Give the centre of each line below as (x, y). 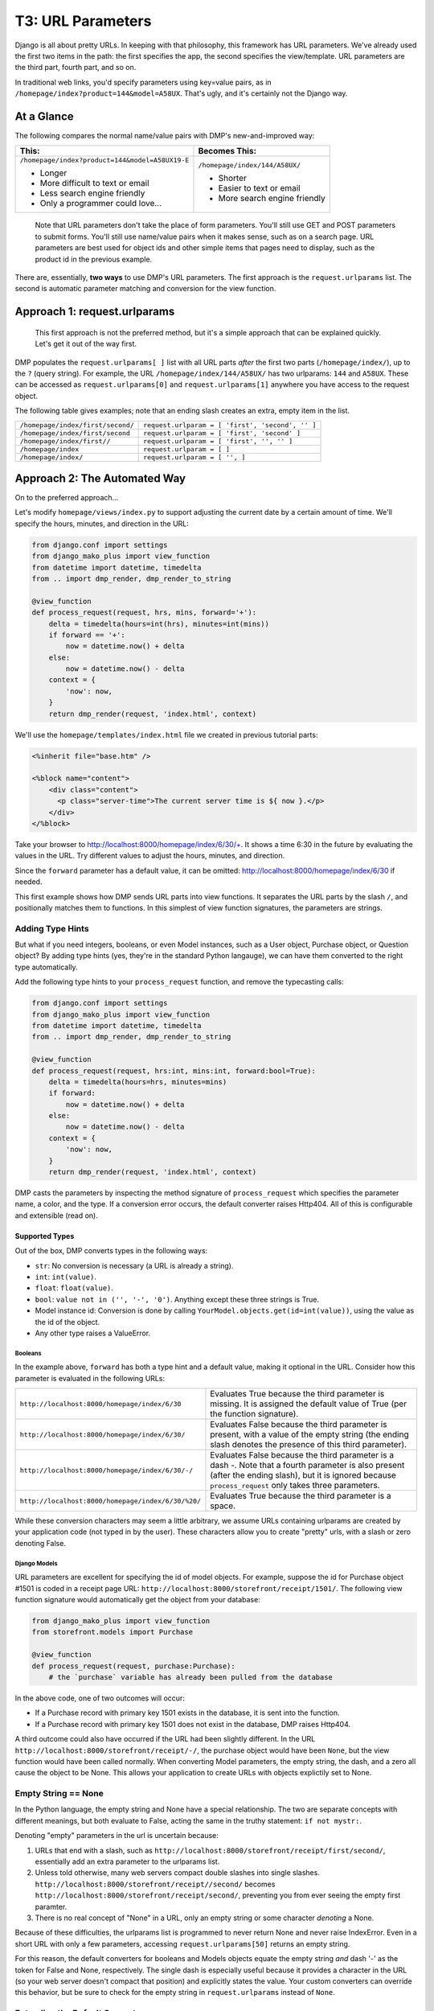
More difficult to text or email (94, 183)
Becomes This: (227, 151)
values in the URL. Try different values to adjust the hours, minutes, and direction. (150, 856)
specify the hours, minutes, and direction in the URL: (102, 524)
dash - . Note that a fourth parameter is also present (307, 1466)
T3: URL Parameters (83, 21)
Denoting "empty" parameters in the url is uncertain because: (117, 1836)
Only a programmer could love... (101, 204)
